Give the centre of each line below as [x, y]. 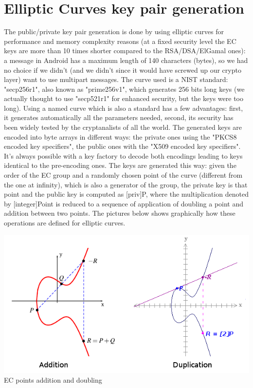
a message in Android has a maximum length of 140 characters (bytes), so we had [126, 60]
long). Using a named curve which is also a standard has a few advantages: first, [124, 108]
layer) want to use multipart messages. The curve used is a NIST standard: [116, 79]
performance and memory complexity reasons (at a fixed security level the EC [120, 41]
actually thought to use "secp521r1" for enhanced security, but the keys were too [124, 98]
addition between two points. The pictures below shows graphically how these [120, 213]
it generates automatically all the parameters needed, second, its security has [119, 117]
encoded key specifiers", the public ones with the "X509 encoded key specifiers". [122, 146]
